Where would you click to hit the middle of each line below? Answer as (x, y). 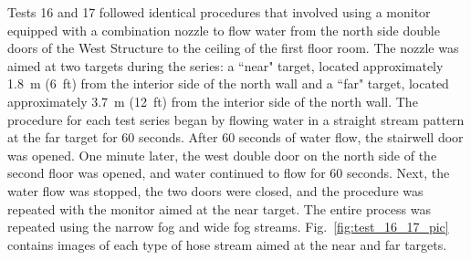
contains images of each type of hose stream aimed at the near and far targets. (227, 244)
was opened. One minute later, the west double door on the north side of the (222, 155)
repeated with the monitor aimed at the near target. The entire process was (219, 208)
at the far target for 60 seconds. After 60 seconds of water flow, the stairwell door (235, 137)
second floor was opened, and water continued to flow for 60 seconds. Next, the (229, 173)
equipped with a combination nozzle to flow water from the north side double (224, 30)
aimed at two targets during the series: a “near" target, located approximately (225, 65)
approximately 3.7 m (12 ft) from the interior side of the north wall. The (213, 101)
